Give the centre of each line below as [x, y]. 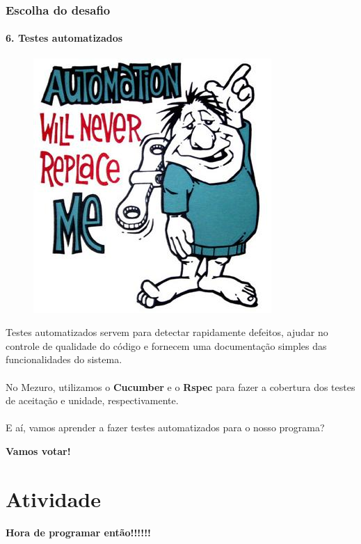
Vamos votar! [38, 450]
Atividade [54, 498]
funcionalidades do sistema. [64, 359]
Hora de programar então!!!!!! [78, 532]
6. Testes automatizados [64, 38]
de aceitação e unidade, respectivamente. [92, 400]
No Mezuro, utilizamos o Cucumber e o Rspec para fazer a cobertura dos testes [180, 386]
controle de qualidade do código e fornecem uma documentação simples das [166, 345]
